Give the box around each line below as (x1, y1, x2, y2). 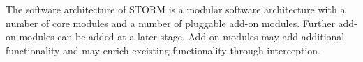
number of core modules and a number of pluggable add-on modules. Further (6, 15, 335, 30)
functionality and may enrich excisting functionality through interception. (6, 42, 320, 57)
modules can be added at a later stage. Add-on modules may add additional (19, 29, 345, 44)
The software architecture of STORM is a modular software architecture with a (6, 2, 346, 16)
